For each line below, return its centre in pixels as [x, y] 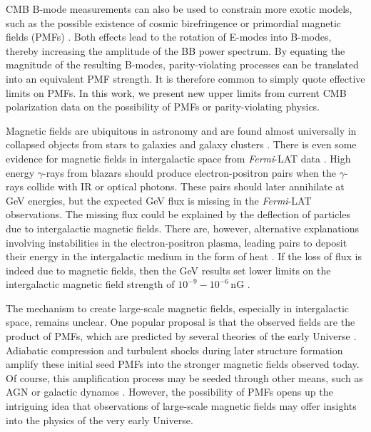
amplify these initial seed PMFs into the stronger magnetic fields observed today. [183, 364]
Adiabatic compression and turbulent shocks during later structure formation [174, 350]
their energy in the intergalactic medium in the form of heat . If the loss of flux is [184, 256]
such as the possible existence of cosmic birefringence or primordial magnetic [174, 22]
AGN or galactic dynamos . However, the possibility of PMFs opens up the [169, 392]
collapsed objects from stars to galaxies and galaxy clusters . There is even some [181, 144]
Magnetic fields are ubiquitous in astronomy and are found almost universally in [181, 130]
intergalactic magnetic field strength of [90, 284]
